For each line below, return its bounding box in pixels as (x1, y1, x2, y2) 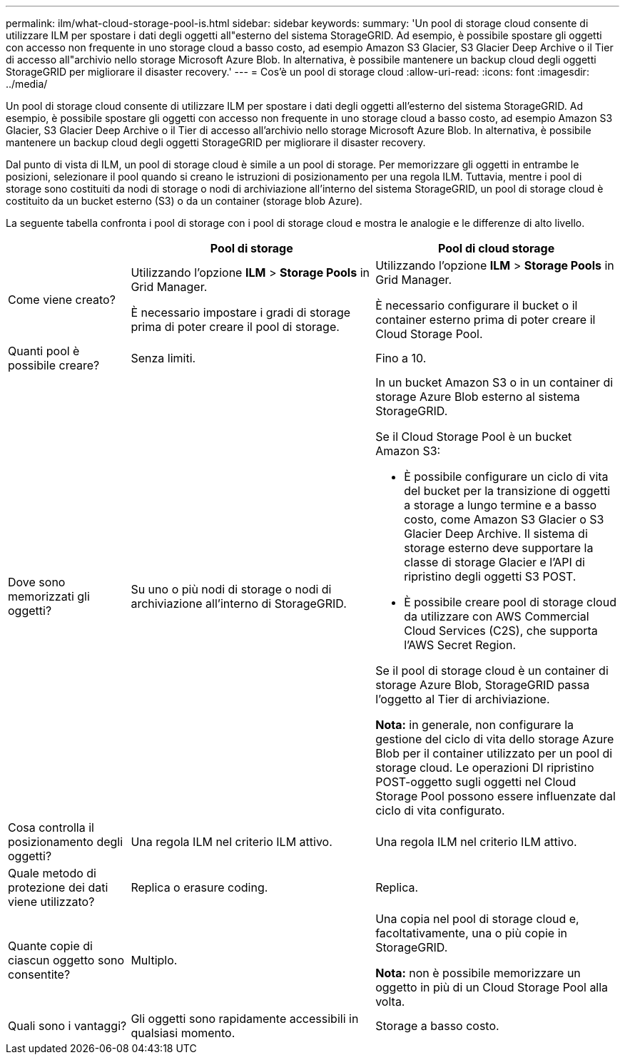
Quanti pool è (8, 344, 80, 358)
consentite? (8, 967, 71, 982)
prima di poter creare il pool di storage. (131, 320, 340, 334)
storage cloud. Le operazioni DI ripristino (375, 760, 594, 775)
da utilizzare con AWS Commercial (404, 609, 589, 623)
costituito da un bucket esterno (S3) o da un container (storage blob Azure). (6, 195, 362, 207)
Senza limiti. (131, 351, 196, 365)
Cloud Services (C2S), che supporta (404, 623, 598, 638)
